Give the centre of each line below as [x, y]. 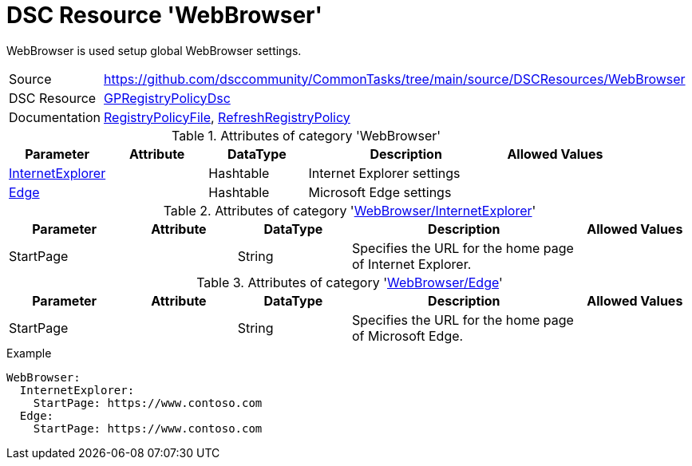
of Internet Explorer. [411, 264]
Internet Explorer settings [384, 173]
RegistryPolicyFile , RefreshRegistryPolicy [227, 117]
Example [29, 353]
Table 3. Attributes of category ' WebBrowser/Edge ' [350, 282]
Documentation [55, 117]
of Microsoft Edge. [407, 336]
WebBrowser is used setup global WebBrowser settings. [154, 50]
